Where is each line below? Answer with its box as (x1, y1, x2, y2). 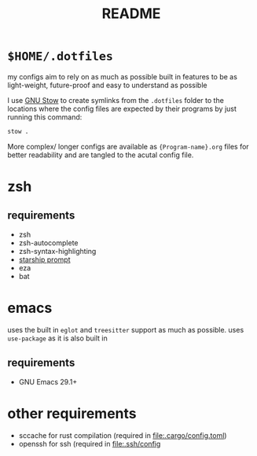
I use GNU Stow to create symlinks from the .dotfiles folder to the (7, 95, 225, 105)
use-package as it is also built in (7, 333, 108, 343)
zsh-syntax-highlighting (18, 246, 97, 256)
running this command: (7, 112, 83, 122)
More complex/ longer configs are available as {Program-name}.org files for (7, 142, 249, 151)
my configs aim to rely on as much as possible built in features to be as (7, 72, 237, 81)
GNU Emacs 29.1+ (18, 377, 78, 386)
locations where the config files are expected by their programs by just (7, 104, 237, 113)
